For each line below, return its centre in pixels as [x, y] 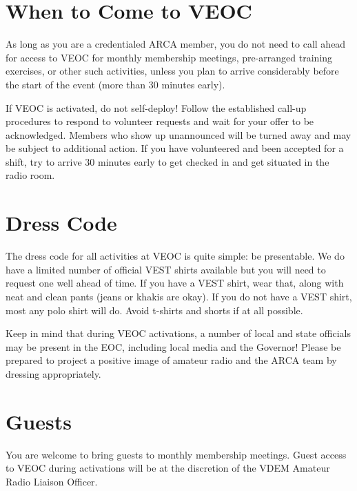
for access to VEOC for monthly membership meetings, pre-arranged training [169, 57]
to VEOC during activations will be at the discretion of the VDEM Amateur [168, 468]
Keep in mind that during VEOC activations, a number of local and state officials [178, 333]
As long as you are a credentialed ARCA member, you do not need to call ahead [176, 44]
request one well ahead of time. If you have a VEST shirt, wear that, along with [175, 283]
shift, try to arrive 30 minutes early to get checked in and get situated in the [167, 161]
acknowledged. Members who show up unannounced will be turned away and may [178, 134]
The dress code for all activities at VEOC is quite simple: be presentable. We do [175, 256]
